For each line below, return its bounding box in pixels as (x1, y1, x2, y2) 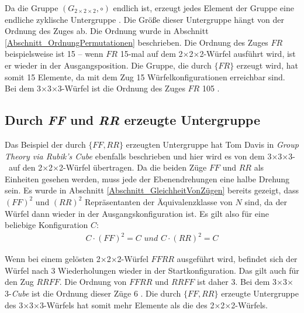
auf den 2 (8, 161, 43, 173)
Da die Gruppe (5, 2, 58, 13)
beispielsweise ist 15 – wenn (5, 47, 103, 60)
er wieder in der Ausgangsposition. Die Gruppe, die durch (5, 59, 212, 71)
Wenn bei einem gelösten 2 (5, 253, 101, 265)
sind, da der (244, 195, 287, 207)
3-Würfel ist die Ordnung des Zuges (57, 82, 185, 94)
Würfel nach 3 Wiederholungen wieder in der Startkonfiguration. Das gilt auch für (5, 264, 299, 276)
